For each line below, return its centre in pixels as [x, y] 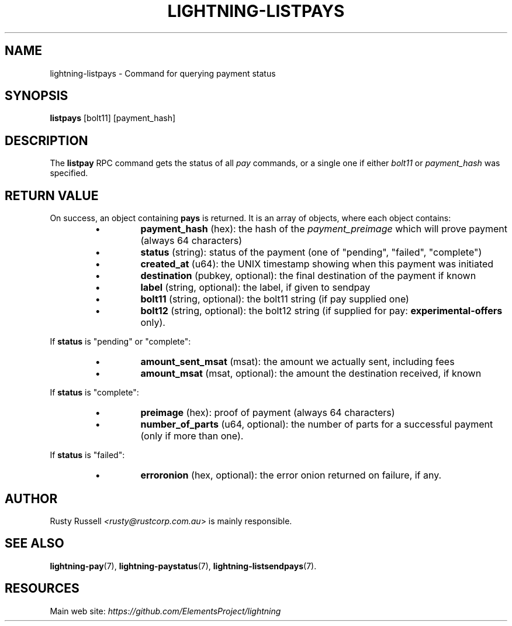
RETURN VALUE [52, 195]
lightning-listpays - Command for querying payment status [163, 73]
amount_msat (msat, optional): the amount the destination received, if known [311, 374]
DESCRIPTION [46, 140]
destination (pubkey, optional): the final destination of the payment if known [308, 276]
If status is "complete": [94, 393]
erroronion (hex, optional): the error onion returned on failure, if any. [291, 475]
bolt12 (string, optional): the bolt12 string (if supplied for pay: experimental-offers [321, 311]
